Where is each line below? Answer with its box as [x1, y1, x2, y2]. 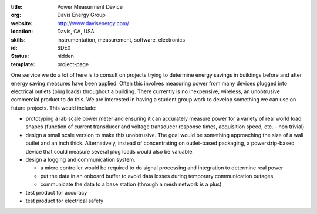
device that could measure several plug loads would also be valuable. [25, 148, 194, 155]
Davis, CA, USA [57, 28, 95, 35]
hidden [57, 53, 75, 60]
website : [11, 19, 33, 26]
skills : [11, 36, 26, 43]
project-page [57, 60, 89, 67]
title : [11, 4, 23, 10]
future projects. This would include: [11, 104, 97, 111]
